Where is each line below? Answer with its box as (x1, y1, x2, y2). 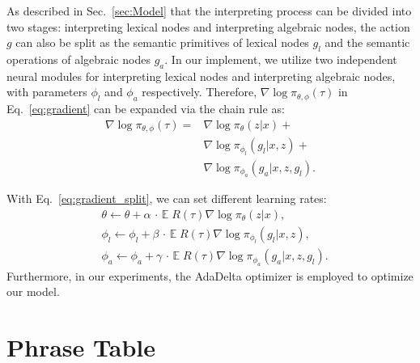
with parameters (6, 83, 87, 100)
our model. (6, 283, 60, 300)
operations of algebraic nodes (6, 50, 151, 67)
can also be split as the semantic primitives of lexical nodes (15, 34, 309, 51)
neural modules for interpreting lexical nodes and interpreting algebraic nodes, (6, 67, 396, 84)
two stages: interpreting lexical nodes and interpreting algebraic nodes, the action (6, 18, 410, 35)
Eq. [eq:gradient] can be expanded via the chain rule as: (6, 100, 285, 117)
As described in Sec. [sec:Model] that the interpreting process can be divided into (6, 2, 412, 19)
